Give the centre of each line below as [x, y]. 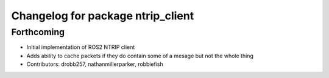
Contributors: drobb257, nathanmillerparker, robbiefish [95, 64]
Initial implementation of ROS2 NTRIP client [81, 47]
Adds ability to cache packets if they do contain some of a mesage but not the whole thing [140, 56]
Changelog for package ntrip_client [103, 16]
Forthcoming [38, 32]
